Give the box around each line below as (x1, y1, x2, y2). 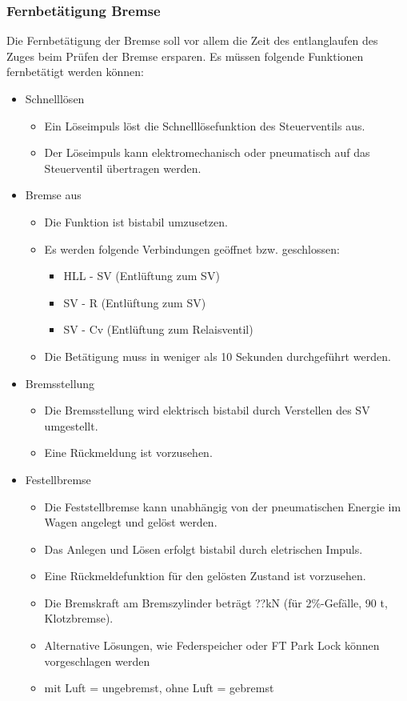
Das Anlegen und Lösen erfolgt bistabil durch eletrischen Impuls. (44, 540, 363, 557)
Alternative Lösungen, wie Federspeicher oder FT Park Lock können (44, 637, 380, 654)
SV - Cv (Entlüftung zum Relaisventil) (63, 321, 253, 338)
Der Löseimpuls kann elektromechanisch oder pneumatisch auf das (44, 144, 370, 161)
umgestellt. (44, 417, 98, 434)
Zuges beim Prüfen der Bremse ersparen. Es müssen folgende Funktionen (6, 47, 364, 64)
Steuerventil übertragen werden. (44, 159, 202, 176)
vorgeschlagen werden (44, 652, 150, 669)
